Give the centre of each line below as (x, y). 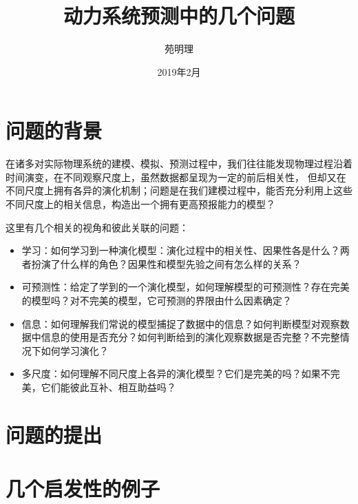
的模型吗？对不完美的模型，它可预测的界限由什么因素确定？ (157, 300)
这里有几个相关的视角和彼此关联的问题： (97, 227)
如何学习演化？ (75, 350)
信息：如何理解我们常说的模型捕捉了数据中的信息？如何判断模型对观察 (181, 323)
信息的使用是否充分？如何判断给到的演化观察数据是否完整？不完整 (190, 337)
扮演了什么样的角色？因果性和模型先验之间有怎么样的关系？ (166, 263)
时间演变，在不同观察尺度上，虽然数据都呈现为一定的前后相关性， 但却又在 (176, 177)
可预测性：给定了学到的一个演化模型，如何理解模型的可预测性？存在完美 (186, 287)
